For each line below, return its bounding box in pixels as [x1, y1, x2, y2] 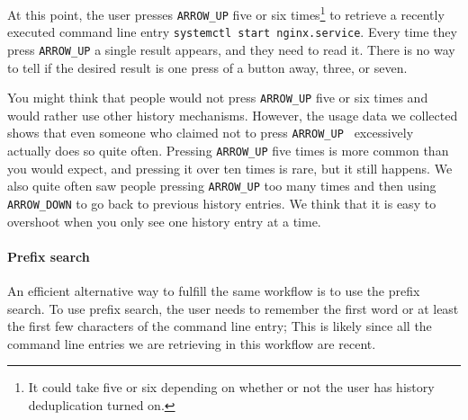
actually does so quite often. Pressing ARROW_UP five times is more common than [7, 141, 449, 160]
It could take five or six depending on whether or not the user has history [28, 378, 435, 397]
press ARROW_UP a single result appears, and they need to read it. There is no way [7, 40, 455, 58]
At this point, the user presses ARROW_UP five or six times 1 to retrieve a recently [7, 3, 445, 23]
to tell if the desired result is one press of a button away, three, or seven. [7, 58, 408, 76]
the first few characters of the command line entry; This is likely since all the [7, 317, 432, 335]
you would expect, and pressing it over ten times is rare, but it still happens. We [7, 158, 453, 177]
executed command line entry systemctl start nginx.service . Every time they [7, 22, 457, 41]
